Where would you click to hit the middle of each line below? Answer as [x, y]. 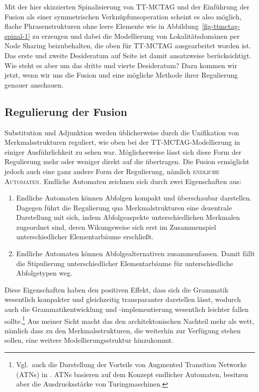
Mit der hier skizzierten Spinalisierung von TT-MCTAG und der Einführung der [127, 6]
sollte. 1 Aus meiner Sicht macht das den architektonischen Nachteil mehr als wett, [129, 320]
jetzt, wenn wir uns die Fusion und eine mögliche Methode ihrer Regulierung [121, 75]
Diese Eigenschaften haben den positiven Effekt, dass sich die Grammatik [117, 289]
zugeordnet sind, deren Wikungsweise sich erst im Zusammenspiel [116, 227]
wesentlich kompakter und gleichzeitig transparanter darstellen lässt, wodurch [123, 299]
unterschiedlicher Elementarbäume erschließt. [85, 237]
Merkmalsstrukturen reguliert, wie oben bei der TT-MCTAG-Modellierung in [122, 142]
